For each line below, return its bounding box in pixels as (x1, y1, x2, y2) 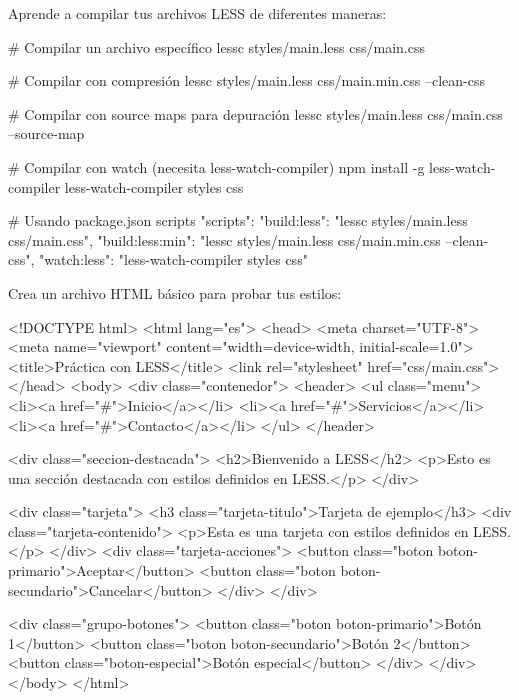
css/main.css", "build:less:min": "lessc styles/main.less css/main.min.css (8, 229, 441, 250)
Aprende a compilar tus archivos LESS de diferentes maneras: (8, 3, 387, 23)
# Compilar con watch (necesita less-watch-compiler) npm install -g (8, 156, 425, 177)
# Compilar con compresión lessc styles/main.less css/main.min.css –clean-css (8, 70, 485, 91)
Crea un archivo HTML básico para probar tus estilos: (8, 282, 342, 303)
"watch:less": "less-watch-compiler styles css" (39, 249, 308, 270)
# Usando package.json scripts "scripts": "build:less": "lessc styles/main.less (8, 210, 468, 231)
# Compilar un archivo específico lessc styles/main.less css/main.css (8, 36, 425, 57)
